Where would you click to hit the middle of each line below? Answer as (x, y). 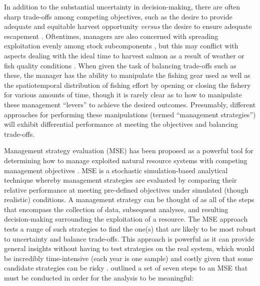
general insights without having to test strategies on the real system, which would (129, 248)
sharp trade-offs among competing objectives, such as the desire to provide (118, 16)
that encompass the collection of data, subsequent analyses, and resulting (116, 209)
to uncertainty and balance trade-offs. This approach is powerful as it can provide (129, 238)
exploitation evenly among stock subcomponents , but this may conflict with (121, 46)
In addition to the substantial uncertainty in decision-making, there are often (122, 6)
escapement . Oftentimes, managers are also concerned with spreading (111, 36)
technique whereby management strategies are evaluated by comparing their (120, 180)
